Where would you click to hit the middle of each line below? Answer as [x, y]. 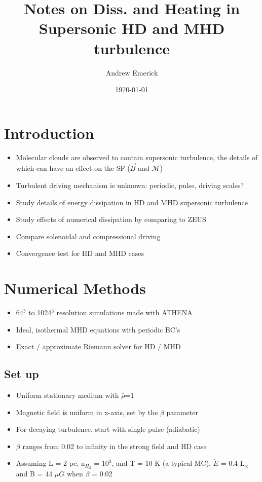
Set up [22, 374]
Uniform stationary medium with [67, 395]
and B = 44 [34, 474]
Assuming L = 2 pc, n [50, 463]
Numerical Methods [75, 288]
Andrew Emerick [132, 72]
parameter [182, 412]
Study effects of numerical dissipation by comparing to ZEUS [111, 219]
